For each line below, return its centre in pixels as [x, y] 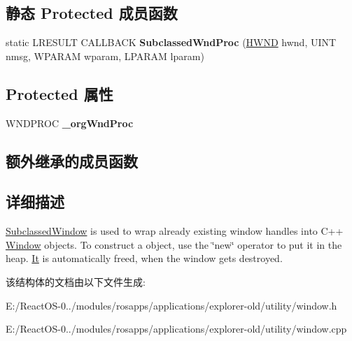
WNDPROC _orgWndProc [70, 123]
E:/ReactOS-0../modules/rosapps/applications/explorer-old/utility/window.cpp [176, 329]
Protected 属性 [59, 93]
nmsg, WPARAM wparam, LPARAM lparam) [105, 56]
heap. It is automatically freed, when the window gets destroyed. [144, 258]
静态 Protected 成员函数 [92, 13]
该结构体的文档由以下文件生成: [76, 281]
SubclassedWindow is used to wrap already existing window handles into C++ [175, 231]
